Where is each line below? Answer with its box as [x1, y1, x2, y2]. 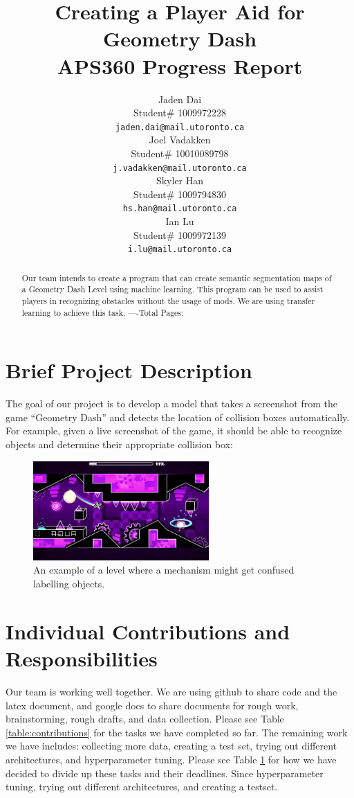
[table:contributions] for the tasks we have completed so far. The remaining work [6, 725, 348, 739]
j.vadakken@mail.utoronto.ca [113, 163, 247, 173]
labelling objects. [33, 576, 105, 591]
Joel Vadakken [149, 132, 211, 147]
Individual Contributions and [6, 617, 290, 645]
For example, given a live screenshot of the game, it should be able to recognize [6, 423, 342, 438]
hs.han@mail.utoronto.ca [122, 204, 237, 214]
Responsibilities [6, 644, 158, 673]
